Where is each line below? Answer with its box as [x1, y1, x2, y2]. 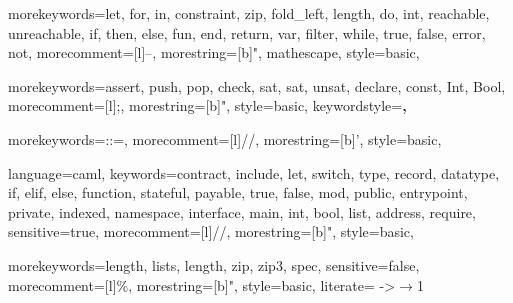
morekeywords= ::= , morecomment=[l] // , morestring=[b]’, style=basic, [8, 128, 442, 149]
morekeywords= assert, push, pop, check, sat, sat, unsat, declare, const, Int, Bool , [8, 75, 506, 96]
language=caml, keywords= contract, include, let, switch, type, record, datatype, [8, 162, 500, 183]
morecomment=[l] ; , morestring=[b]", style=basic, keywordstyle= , [8, 95, 407, 116]
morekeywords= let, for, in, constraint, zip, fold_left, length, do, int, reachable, [8, 3, 490, 23]
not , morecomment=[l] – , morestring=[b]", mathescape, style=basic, [8, 42, 420, 63]
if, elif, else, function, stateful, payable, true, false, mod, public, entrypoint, [8, 182, 468, 203]
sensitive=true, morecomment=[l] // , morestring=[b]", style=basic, [8, 221, 414, 242]
